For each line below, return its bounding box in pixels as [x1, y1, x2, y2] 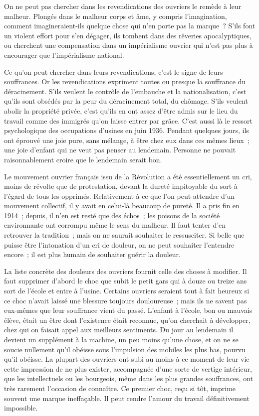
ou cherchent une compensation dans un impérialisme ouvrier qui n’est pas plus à [4, 40, 253, 50]
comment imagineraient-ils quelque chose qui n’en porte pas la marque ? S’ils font [4, 20, 256, 31]
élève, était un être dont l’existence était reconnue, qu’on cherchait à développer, [4, 314, 251, 325]
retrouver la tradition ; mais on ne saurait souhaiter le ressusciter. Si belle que [4, 230, 245, 240]
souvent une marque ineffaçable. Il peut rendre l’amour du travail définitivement [4, 393, 250, 403]
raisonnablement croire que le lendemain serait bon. [4, 154, 162, 164]
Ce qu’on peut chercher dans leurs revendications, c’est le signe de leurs [4, 66, 223, 77]
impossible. [4, 403, 38, 413]
